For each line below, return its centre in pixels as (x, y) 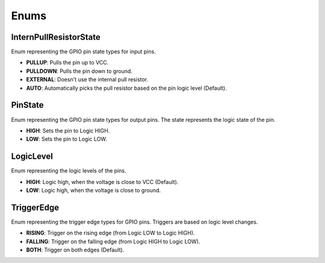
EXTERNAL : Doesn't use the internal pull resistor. (87, 80)
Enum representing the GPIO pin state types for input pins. (83, 52)
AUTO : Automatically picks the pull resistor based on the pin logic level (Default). (126, 88)
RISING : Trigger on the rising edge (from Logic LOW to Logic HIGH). (110, 233)
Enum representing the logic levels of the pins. (69, 171)
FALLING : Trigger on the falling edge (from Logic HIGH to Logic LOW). (113, 241)
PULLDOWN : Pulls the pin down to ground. (79, 71)
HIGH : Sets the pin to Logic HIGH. (68, 130)
